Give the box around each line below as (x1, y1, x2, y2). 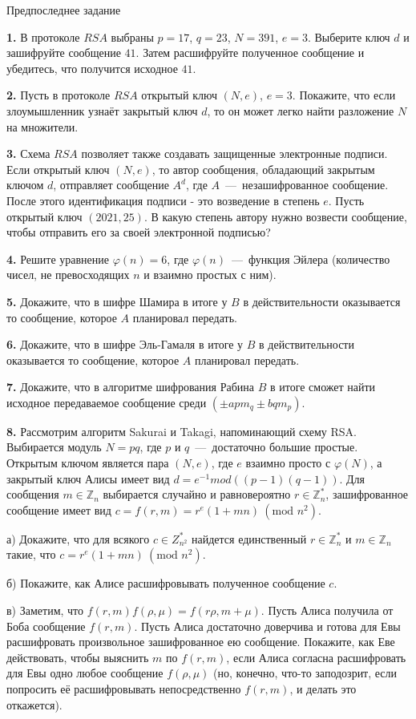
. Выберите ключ (307, 28, 390, 45)
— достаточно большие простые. (195, 438, 358, 455)
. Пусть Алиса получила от (261, 602, 394, 619)
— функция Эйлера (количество (231, 250, 390, 267)
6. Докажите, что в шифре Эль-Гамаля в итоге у (6, 336, 244, 353)
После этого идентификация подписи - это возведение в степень (6, 192, 320, 208)
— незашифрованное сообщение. (225, 176, 389, 193)
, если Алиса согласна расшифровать (226, 648, 406, 665)
